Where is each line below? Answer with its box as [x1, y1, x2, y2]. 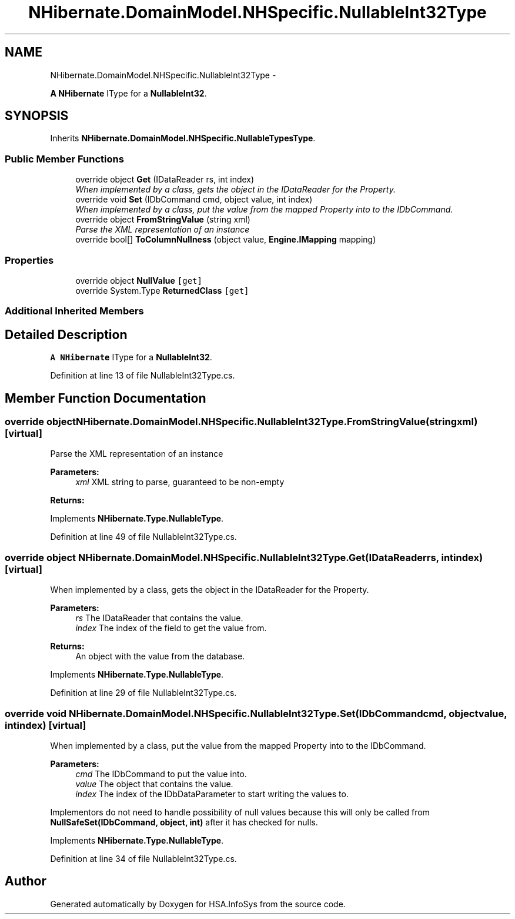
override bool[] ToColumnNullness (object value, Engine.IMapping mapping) [75, 234, 376, 245]
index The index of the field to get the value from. [75, 623, 267, 633]
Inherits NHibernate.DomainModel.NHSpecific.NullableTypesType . [50, 133, 316, 144]
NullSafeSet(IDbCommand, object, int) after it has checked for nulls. [50, 817, 318, 827]
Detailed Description [5, 327, 128, 342]
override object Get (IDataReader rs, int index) [75, 174, 255, 185]
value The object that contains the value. [75, 778, 233, 789]
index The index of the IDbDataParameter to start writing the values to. [75, 788, 349, 799]
